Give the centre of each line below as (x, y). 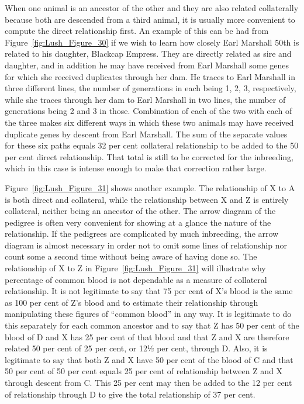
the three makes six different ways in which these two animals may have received (149, 122)
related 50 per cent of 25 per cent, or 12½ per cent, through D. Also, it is (136, 348)
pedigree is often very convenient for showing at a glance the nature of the (138, 222)
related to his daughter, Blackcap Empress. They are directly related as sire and (148, 53)
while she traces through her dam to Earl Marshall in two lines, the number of (145, 99)
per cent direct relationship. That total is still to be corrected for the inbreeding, (149, 156)
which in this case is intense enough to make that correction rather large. (136, 168)
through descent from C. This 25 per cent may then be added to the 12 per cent (148, 382)
